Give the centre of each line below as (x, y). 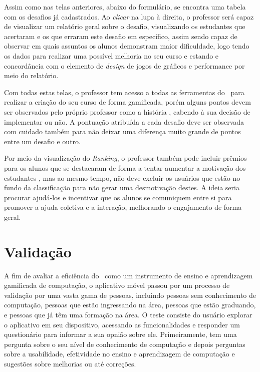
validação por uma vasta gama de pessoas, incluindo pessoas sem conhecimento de (130, 295)
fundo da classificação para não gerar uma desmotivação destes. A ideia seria (122, 188)
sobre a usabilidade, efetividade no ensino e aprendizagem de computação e (119, 354)
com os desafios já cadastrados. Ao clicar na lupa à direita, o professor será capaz (129, 16)
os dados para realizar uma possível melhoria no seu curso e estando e (111, 55)
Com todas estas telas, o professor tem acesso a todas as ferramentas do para (124, 92)
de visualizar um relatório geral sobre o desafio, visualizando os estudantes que (125, 26)
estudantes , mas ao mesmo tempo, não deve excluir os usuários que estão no (122, 177)
